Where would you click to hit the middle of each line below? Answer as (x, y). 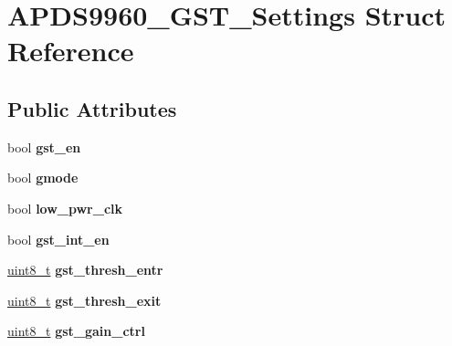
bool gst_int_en (58, 239)
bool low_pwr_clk (65, 208)
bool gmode (43, 178)
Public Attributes (92, 108)
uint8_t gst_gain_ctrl (76, 331)
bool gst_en (44, 147)
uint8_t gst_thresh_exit (84, 300)
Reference (71, 51)
